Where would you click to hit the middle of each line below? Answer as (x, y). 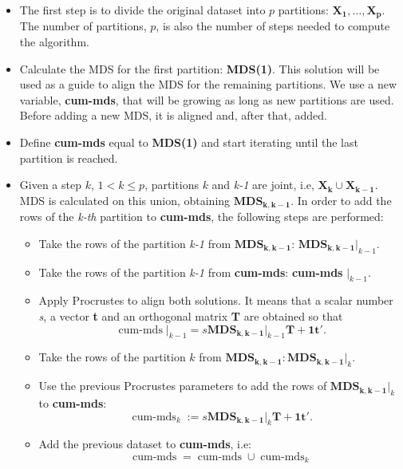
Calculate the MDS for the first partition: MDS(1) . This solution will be (200, 68)
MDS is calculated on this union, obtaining (125, 200)
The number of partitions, (83, 26)
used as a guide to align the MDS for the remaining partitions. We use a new (208, 84)
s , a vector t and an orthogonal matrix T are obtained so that (191, 316)
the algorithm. (54, 42)
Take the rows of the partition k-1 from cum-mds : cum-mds (191, 272)
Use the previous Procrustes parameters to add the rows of (183, 386)
